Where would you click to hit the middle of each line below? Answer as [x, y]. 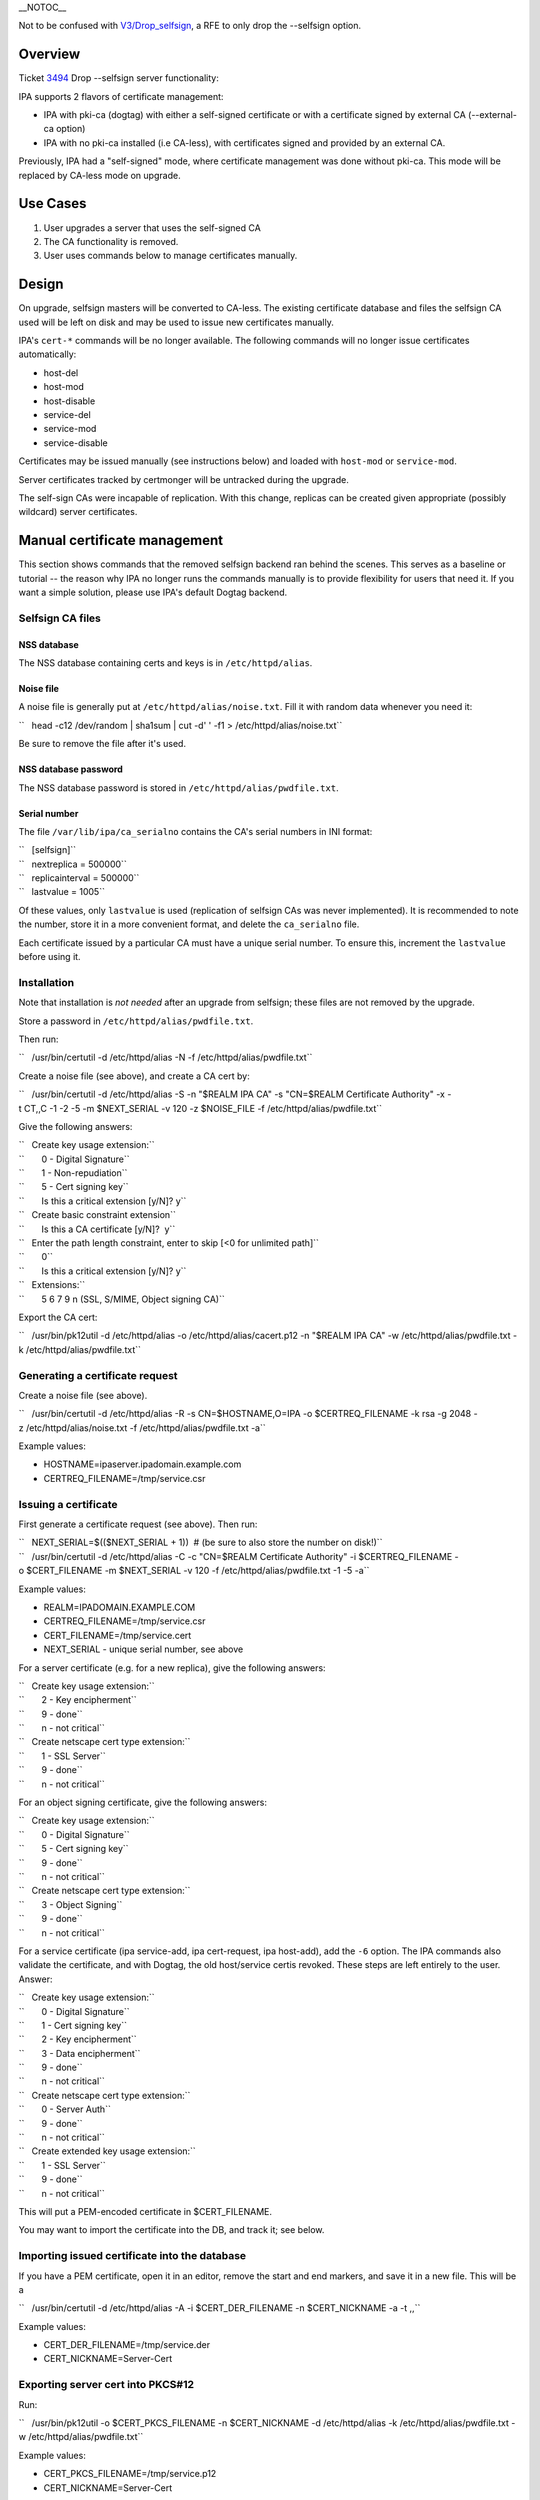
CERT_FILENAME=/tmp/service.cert [117, 1635]
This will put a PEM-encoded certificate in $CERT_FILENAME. [145, 2211]
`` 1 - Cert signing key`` [72, 2025]
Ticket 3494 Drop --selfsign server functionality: [118, 78]
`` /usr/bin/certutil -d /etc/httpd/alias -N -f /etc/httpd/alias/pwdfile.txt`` [165, 1057]
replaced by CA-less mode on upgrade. [99, 175]
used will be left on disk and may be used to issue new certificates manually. [176, 322]
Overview [49, 54]
